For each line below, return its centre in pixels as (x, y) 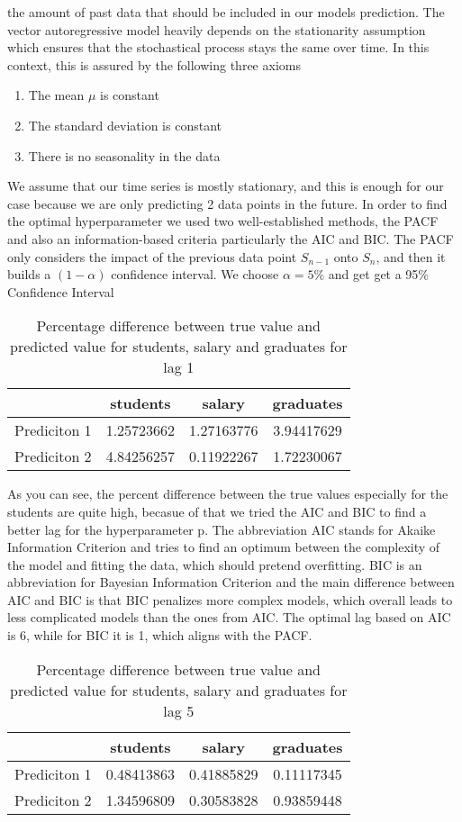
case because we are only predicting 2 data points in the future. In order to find (227, 203)
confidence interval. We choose (195, 274)
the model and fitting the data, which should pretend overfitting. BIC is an (215, 564)
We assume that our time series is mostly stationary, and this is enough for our (226, 186)
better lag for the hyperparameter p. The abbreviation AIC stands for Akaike (222, 529)
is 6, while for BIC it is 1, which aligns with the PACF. (160, 635)
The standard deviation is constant (125, 125)
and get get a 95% (379, 274)
